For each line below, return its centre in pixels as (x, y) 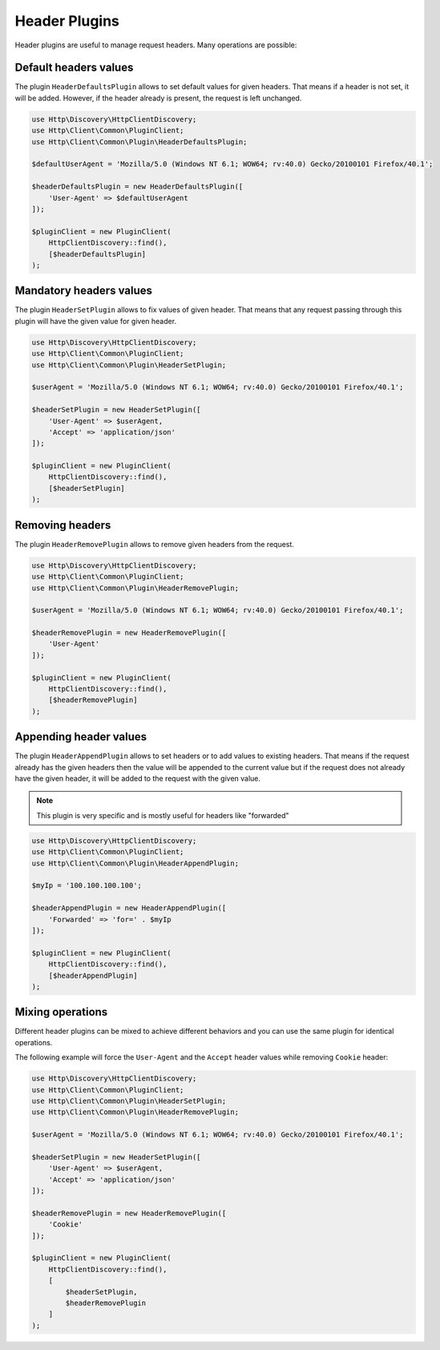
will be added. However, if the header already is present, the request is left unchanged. (158, 98)
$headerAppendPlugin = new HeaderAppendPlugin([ (129, 908)
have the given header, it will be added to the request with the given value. (137, 779)
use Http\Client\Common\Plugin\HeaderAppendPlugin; (135, 863)
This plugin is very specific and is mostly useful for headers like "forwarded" (163, 815)
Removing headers (63, 525)
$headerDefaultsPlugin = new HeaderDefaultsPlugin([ (137, 187)
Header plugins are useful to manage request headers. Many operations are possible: (156, 45)
